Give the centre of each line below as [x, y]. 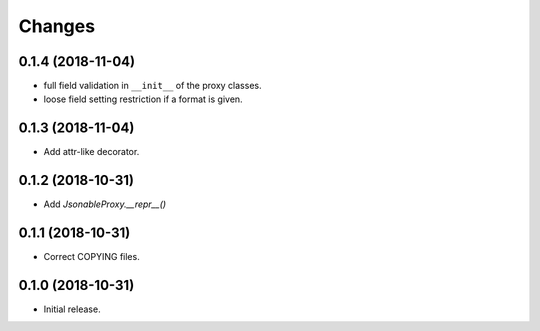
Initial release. [72, 309]
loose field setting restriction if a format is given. [143, 99]
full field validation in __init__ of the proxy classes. [152, 86]
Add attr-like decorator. [91, 152]
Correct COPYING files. [91, 257]
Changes [56, 26]
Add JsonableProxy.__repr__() [105, 204]
